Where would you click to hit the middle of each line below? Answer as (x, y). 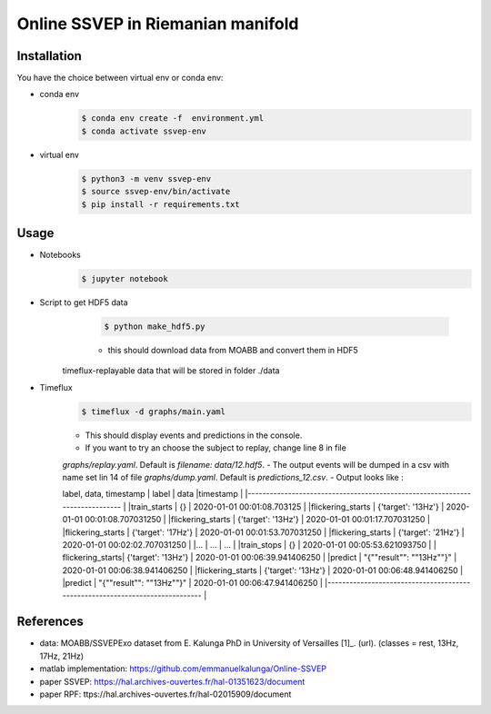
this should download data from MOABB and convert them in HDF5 (233, 351)
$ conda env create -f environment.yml (172, 119)
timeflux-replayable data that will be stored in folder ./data (171, 371)
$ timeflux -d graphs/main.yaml (154, 412)
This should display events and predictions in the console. (194, 435)
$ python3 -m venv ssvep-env (146, 178)
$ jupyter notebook (125, 279)
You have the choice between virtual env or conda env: (120, 78)
